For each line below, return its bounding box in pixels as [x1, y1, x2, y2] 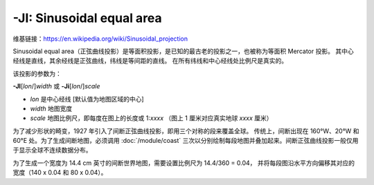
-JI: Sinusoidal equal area [12, 10, 162, 26]
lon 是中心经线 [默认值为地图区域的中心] [30, 95, 145, 103]
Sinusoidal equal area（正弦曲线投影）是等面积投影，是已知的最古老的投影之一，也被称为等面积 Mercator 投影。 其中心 [12, 47, 354, 55]
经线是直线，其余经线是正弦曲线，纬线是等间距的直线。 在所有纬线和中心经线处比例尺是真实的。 [12, 57, 287, 65]
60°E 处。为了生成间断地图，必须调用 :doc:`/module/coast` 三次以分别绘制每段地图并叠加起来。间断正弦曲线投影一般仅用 [12, 137, 359, 145]
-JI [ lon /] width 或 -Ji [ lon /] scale [12, 82, 100, 90]
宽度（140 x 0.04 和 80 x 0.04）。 [12, 168, 107, 177]
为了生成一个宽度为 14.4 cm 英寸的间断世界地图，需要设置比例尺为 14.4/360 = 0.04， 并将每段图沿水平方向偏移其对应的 [12, 159, 355, 167]
